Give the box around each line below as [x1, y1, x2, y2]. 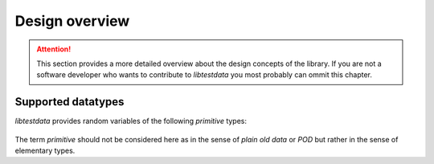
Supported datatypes [14, 95, 125, 109]
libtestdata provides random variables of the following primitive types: [14, 117, 248, 126]
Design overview [14, 12, 130, 30]
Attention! [36, 44, 72, 54]
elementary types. [14, 146, 76, 156]
